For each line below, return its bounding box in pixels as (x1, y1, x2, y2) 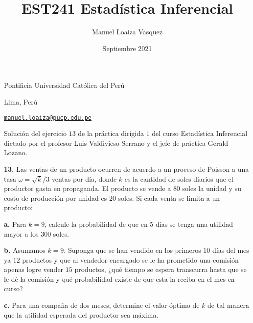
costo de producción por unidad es (4, 192, 107, 203)
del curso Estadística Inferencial (152, 128, 248, 138)
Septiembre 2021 (102, 43, 152, 53)
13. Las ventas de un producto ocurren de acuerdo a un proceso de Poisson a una (4, 163, 249, 174)
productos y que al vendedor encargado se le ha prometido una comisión (22, 254, 239, 265)
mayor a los (4, 228, 39, 239)
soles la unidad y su (182, 183, 241, 193)
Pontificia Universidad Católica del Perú (4, 80, 125, 90)
